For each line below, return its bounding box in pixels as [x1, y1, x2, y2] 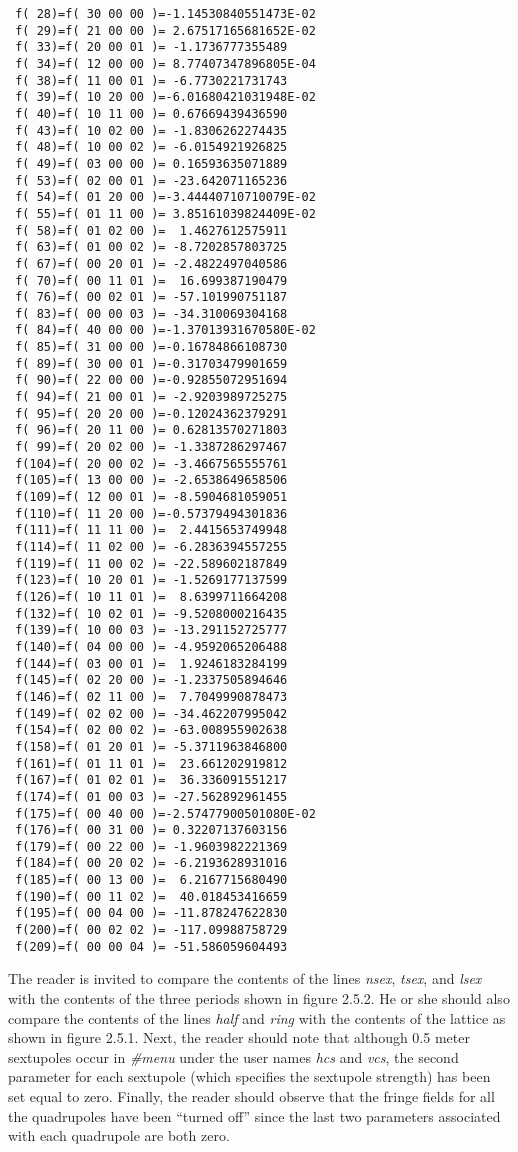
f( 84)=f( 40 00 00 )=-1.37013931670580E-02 [15, 323, 316, 338]
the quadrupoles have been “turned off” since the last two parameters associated [8, 1105, 501, 1126]
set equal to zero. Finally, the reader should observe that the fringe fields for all [8, 1085, 495, 1106]
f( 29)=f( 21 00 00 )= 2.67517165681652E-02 [15, 23, 316, 38]
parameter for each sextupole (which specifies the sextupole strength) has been [8, 1066, 491, 1087]
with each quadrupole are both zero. [8, 1125, 230, 1146]
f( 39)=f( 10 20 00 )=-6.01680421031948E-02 [15, 90, 316, 105]
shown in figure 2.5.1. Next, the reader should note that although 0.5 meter [8, 1027, 470, 1048]
